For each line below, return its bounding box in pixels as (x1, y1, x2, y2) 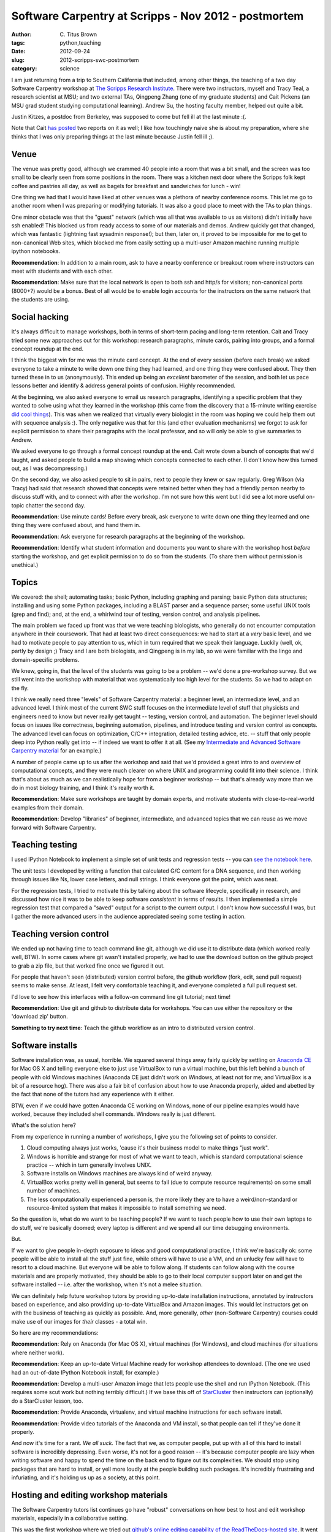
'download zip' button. (11, 1013, 68, 1020)
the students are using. (11, 296, 70, 303)
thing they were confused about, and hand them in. (11, 521, 141, 529)
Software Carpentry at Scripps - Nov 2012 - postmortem (11, 9, 304, 23)
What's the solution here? (11, 1121, 76, 1129)
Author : (11, 31, 32, 38)
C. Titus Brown (59, 31, 97, 38)
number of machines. (26, 1187, 81, 1194)
